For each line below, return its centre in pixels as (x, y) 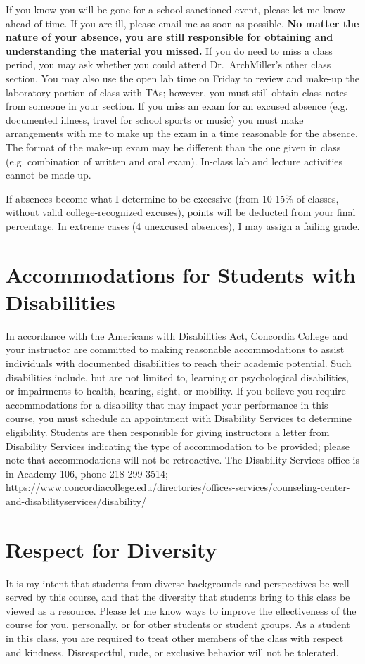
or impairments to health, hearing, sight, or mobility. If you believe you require (176, 391)
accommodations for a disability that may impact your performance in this (167, 404)
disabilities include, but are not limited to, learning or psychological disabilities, (178, 377)
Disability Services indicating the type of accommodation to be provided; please (178, 446)
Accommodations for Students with (181, 274)
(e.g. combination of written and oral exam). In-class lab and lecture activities (174, 161)
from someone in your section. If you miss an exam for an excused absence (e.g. (177, 106)
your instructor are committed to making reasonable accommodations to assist (175, 349)
